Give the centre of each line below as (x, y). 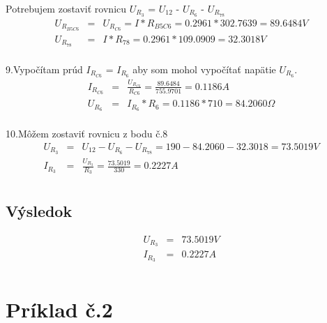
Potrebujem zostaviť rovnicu (66, 8)
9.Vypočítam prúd (44, 69)
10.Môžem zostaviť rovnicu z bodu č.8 (87, 134)
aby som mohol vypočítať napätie (204, 69)
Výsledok (39, 210)
